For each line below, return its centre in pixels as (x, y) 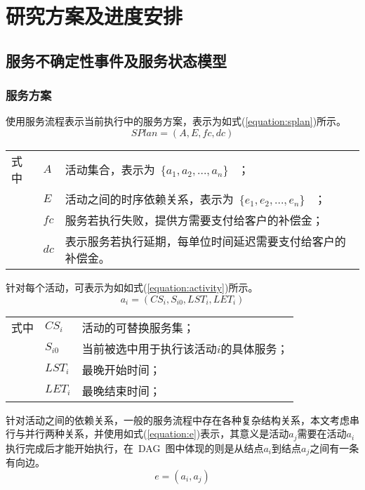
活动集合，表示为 (110, 169)
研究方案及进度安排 (94, 16)
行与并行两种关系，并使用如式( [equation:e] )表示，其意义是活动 (147, 433)
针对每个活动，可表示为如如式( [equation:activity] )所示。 (132, 287)
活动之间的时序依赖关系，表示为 (149, 199)
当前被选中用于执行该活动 (149, 348)
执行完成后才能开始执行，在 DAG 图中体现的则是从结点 (135, 448)
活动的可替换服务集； (138, 327)
